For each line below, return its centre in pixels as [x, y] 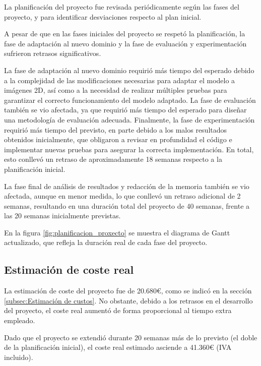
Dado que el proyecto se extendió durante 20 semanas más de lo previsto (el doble [131, 337]
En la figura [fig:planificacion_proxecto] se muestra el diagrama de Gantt [117, 232]
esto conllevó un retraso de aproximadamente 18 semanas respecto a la [113, 159]
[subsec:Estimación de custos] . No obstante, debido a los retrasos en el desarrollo [128, 300]
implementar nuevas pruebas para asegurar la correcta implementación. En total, [129, 149]
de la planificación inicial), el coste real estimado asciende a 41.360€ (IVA [118, 347]
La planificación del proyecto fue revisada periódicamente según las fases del [122, 7]
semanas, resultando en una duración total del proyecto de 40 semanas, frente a [127, 205]
